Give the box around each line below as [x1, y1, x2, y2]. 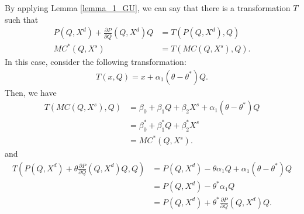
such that [5, 13, 39, 25]
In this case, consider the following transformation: [5, 56, 186, 68]
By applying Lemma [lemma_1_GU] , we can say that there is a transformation [5, 2, 291, 13]
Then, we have [5, 86, 57, 98]
